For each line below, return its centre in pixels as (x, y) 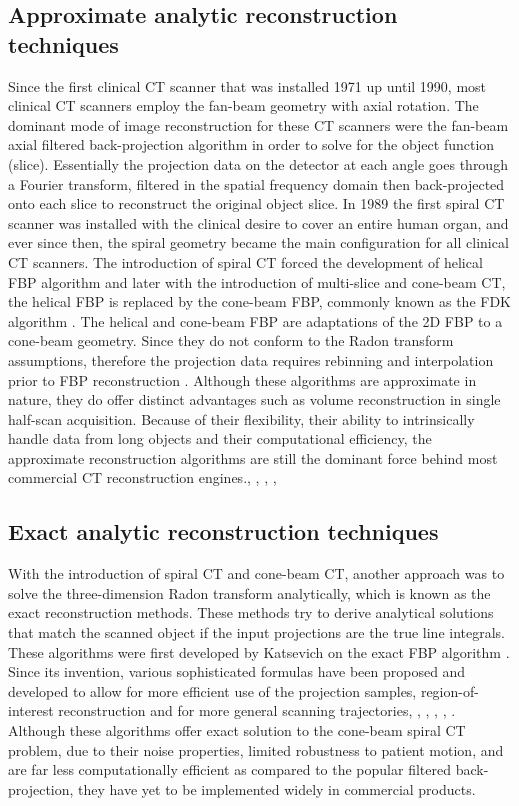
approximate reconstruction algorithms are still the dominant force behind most (253, 457)
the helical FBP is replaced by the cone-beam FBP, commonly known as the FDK (259, 301)
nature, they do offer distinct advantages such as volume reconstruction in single (254, 399)
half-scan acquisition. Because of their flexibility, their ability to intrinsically (241, 418)
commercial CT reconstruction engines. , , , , (142, 477)
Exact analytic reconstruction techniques (223, 531)
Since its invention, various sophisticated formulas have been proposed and (237, 671)
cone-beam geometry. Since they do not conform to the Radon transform (231, 340)
